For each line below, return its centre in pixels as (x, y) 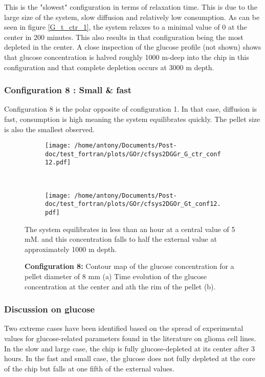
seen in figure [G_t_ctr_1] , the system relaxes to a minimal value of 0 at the (126, 27)
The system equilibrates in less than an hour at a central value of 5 (130, 229)
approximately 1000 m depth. (71, 249)
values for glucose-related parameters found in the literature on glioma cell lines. (130, 338)
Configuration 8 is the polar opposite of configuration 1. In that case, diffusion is (131, 109)
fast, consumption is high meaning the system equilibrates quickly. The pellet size (132, 119)
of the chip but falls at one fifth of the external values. (89, 368)
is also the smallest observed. (49, 129)
